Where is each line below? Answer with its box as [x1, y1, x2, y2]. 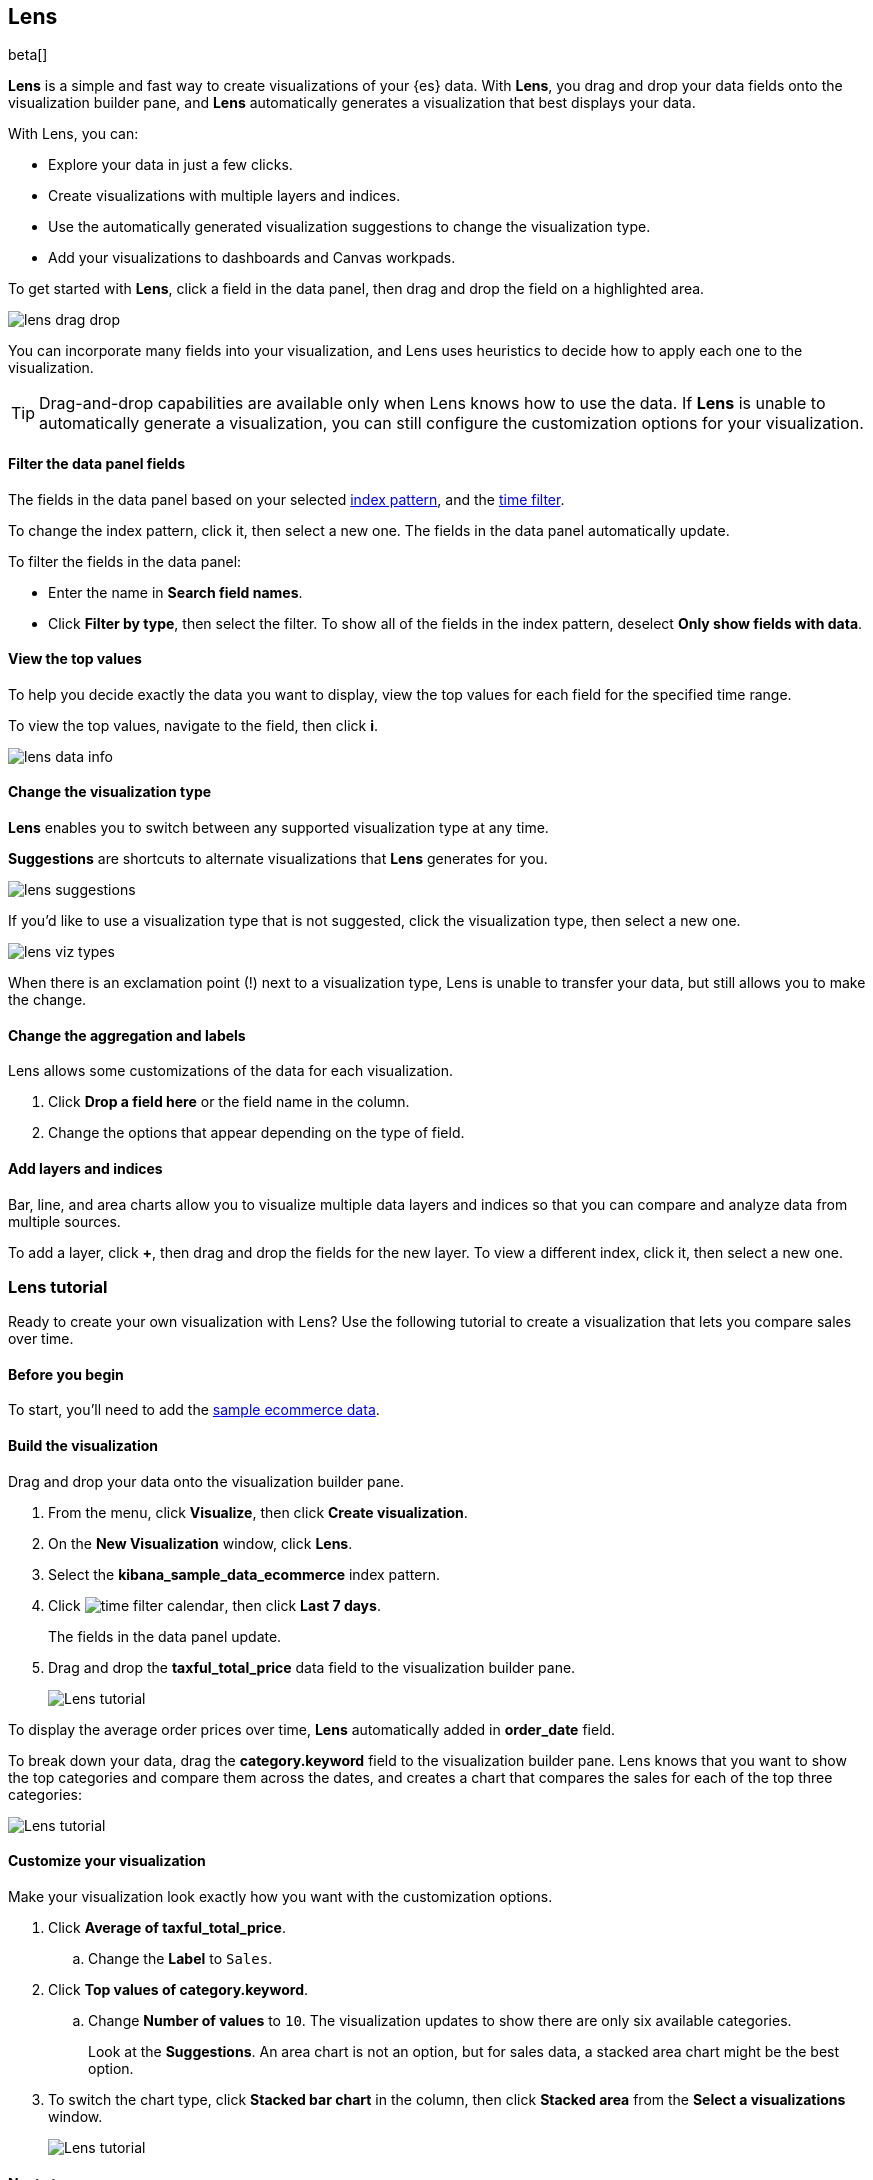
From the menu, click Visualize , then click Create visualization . [48, 1503, 468, 1521]
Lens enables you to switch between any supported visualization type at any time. [8, 819, 549, 837]
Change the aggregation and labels [8, 1026, 246, 1044]
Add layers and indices [8, 1159, 163, 1177]
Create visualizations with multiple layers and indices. [48, 187, 401, 205]
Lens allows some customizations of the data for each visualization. [8, 1062, 454, 1080]
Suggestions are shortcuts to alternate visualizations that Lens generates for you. [8, 850, 548, 868]
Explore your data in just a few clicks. [48, 156, 293, 174]
